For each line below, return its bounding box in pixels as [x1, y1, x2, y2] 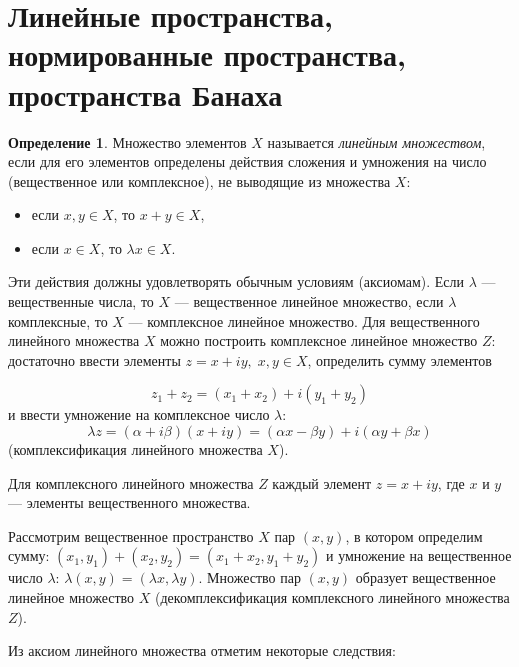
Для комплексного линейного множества [8, 472, 254, 493]
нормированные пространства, [8, 34, 406, 75]
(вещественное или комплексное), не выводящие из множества [8, 170, 391, 191]
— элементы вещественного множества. [8, 492, 251, 513]
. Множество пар [198, 567, 301, 588]
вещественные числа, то [8, 291, 154, 312]
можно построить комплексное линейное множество [160, 330, 478, 351]
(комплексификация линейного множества [8, 439, 263, 460]
